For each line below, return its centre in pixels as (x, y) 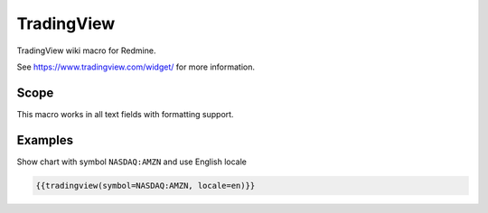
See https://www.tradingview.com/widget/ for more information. (136, 67)
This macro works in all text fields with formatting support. (125, 114)
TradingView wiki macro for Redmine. (86, 51)
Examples (45, 140)
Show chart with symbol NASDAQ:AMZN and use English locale (132, 162)
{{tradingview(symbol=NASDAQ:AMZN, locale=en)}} (145, 185)
